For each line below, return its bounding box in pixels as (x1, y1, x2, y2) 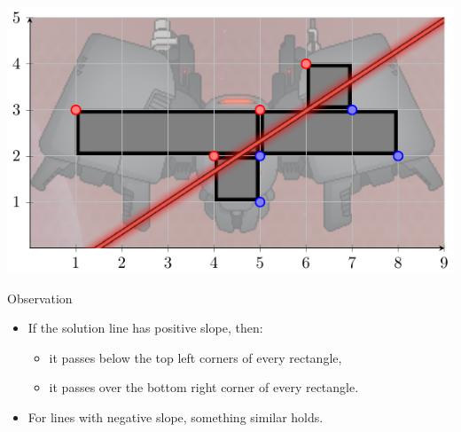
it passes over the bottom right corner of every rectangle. (49, 378, 359, 397)
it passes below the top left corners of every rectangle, (49, 348, 342, 366)
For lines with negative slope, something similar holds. (27, 407, 324, 426)
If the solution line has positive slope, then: (27, 318, 263, 337)
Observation (7, 288, 73, 307)
